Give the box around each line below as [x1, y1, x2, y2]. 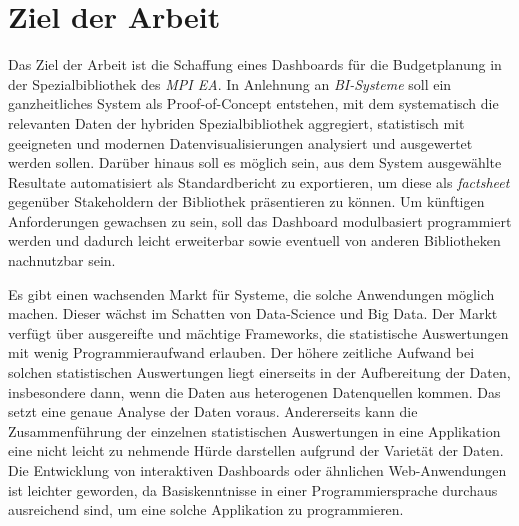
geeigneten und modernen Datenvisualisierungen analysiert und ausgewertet [8, 132, 473, 153]
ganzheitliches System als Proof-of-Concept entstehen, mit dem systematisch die [8, 93, 499, 114]
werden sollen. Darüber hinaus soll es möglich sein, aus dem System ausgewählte [8, 152, 502, 173]
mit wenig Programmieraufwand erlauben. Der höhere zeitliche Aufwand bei [8, 342, 475, 363]
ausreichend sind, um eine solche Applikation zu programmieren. [8, 499, 404, 520]
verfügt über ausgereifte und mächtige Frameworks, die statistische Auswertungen [8, 322, 509, 343]
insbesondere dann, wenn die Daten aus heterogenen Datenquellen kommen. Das [8, 381, 501, 402]
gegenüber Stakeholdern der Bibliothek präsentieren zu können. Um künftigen [8, 191, 485, 212]
